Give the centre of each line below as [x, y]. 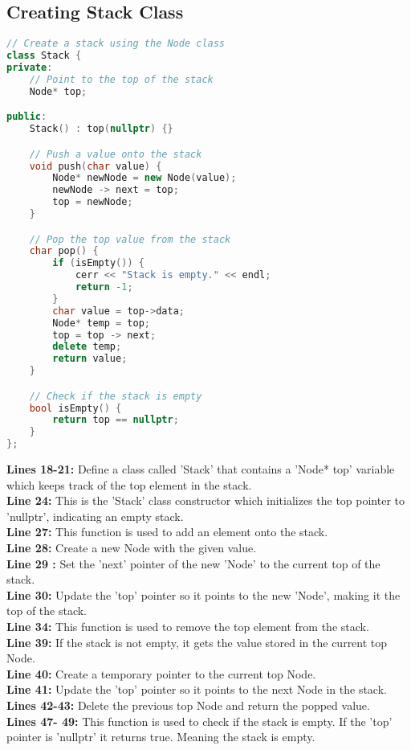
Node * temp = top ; [102, 323]
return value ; [90, 359]
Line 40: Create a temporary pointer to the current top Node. [161, 673]
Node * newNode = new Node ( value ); [144, 178]
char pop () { [64, 251]
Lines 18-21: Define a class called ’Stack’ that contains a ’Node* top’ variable [201, 469]
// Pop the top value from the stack [130, 239]
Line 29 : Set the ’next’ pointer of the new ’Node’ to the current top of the [193, 563]
